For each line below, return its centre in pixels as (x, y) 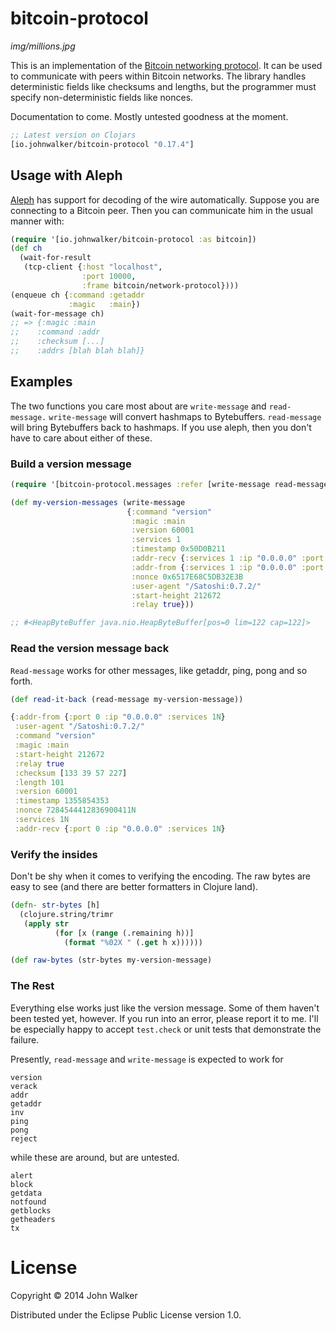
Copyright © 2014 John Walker (74, 1295)
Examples (41, 382)
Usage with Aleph (66, 175)
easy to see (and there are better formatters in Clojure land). (134, 887)
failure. (25, 1039)
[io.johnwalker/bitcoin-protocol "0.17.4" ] (102, 144)
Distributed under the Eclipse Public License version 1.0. (126, 1314)
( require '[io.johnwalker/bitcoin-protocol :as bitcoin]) (133, 239)
